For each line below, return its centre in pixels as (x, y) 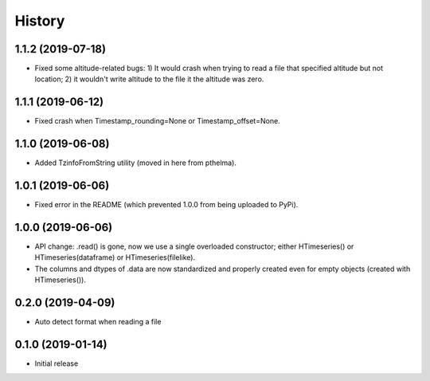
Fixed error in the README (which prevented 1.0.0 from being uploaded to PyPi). (166, 205)
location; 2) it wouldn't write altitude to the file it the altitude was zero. (149, 79)
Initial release (57, 363)
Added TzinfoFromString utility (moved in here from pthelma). (135, 163)
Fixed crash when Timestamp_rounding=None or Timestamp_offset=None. (157, 121)
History (40, 21)
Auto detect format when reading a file (98, 322)
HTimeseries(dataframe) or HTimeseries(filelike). (115, 257)
